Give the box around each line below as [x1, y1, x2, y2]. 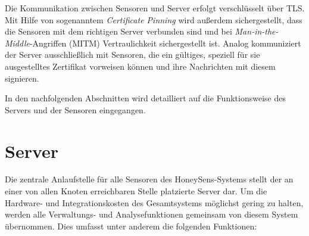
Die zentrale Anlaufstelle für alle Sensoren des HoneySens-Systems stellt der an [5, 173, 294, 185]
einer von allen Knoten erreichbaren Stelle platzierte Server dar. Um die [5, 185, 267, 197]
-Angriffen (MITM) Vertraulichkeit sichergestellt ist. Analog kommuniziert [29, 36, 301, 49]
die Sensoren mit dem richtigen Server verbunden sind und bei [5, 25, 232, 38]
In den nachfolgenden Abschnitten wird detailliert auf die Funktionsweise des [5, 92, 286, 104]
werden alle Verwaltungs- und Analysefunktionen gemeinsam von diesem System [5, 208, 298, 221]
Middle [5, 36, 30, 49]
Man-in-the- [235, 25, 279, 38]
